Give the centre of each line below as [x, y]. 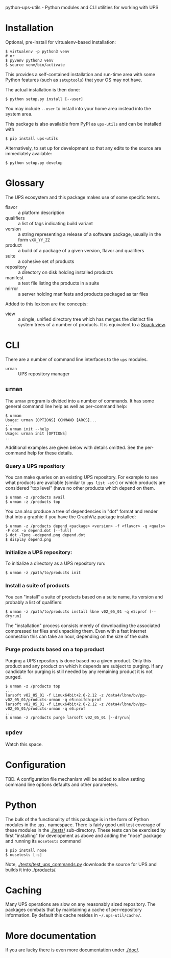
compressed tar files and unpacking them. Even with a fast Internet [76, 631]
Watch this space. [24, 744]
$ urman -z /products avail [35, 497]
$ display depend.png [28, 539]
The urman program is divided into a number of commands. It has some [80, 401]
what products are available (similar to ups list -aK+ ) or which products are [86, 483]
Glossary [25, 183]
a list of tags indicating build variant [56, 223]
